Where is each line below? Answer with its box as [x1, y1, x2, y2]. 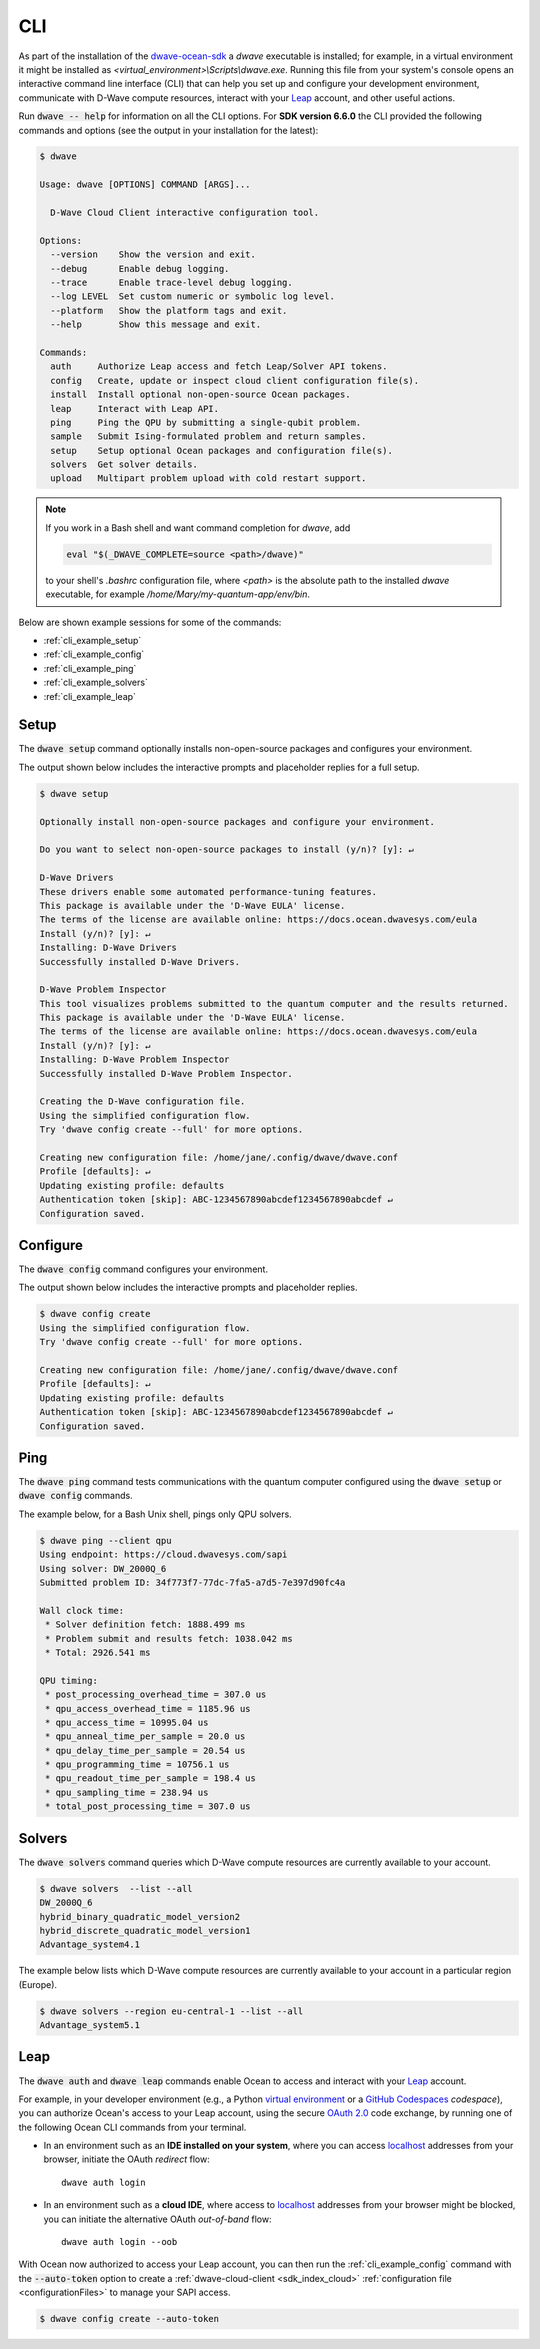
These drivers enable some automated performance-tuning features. [39, 886, 378, 897]
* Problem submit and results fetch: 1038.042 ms [45, 1633, 294, 1644]
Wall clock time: [39, 1605, 125, 1616]
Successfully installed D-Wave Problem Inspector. [39, 1068, 294, 1079]
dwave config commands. [18, 1490, 134, 1502]
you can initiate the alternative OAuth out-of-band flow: [43, 2213, 272, 2225]
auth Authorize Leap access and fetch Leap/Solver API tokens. [50, 361, 388, 372]
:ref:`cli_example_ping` [43, 662, 137, 674]
